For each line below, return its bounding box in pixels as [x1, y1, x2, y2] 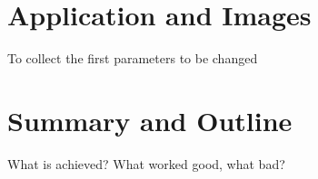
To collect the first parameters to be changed [7, 49, 258, 68]
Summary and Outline [7, 101, 293, 138]
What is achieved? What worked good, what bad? [7, 154, 285, 173]
